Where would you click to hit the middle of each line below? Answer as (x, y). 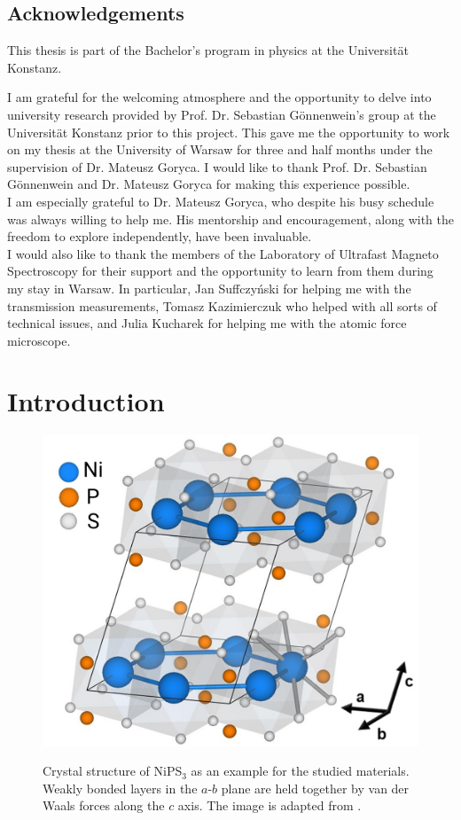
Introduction (86, 401)
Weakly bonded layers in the (120, 788)
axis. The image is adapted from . (270, 805)
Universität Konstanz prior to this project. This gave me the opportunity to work (229, 132)
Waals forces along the (104, 805)
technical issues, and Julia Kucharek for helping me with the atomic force (207, 323)
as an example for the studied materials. (300, 771)
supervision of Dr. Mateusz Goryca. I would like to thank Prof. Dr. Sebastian (217, 166)
